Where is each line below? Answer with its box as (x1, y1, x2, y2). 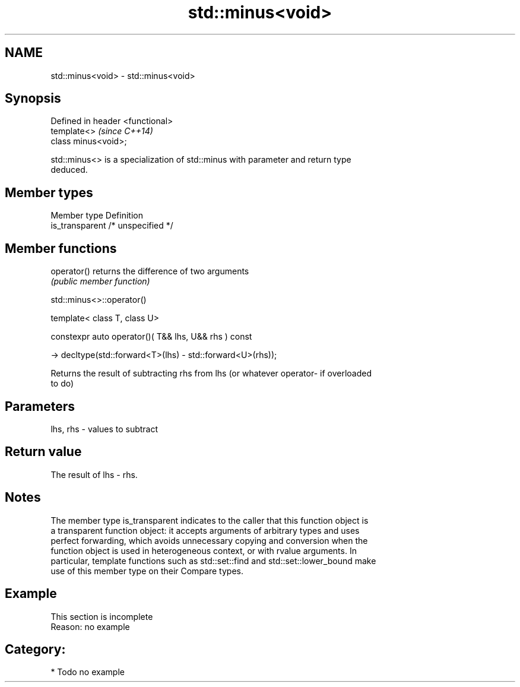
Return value (5, 444, 82, 460)
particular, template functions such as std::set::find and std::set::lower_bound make (50, 555, 376, 566)
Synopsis (5, 91, 61, 106)
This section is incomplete (50, 611, 153, 622)
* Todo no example (50, 667, 125, 677)
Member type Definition (50, 210, 143, 221)
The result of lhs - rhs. (50, 469, 138, 480)
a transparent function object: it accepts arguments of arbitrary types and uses (50, 525, 360, 536)
